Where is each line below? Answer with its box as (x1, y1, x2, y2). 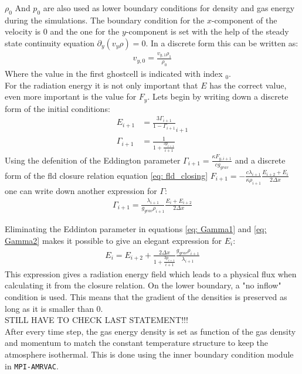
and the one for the (50, 25, 120, 38)
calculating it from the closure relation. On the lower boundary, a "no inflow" (5, 279, 281, 291)
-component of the (211, 13, 277, 26)
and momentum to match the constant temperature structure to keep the (5, 336, 269, 349)
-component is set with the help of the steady (125, 25, 289, 38)
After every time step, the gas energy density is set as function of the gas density (5, 325, 296, 337)
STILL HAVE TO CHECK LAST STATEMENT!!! (5, 314, 188, 326)
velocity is (5, 25, 41, 38)
